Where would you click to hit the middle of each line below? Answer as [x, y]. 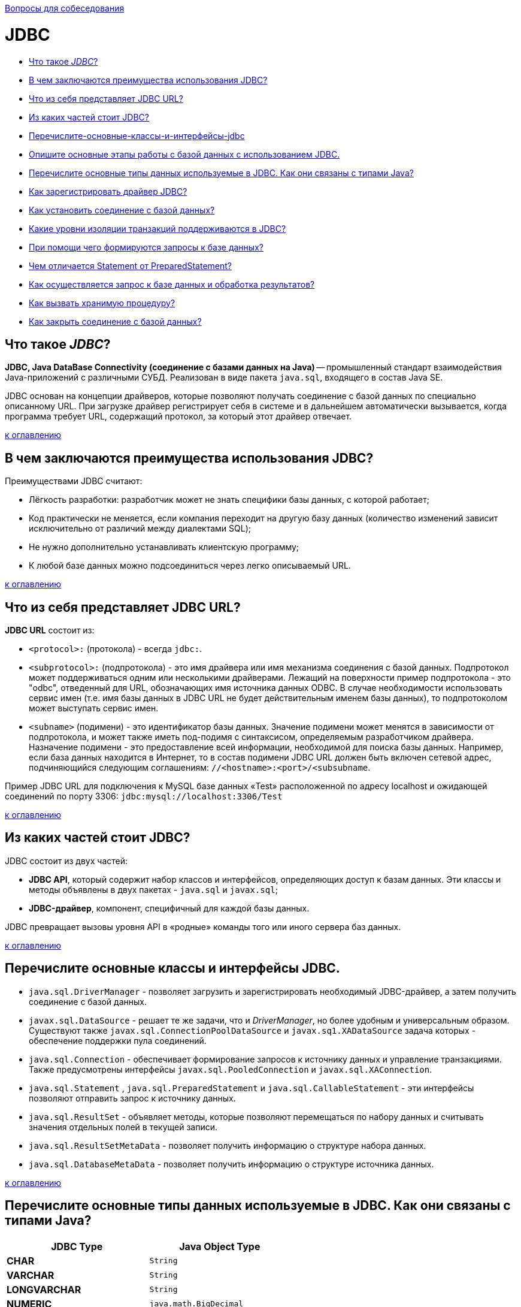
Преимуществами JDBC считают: [74, 481]
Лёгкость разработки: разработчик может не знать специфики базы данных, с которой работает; [229, 500]
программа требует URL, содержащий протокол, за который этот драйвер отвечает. [178, 416]
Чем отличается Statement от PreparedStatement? [131, 265]
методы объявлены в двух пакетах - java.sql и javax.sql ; [153, 889]
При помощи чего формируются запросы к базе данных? [146, 247]
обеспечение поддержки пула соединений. [118, 1040]
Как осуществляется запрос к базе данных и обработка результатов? [172, 284]
